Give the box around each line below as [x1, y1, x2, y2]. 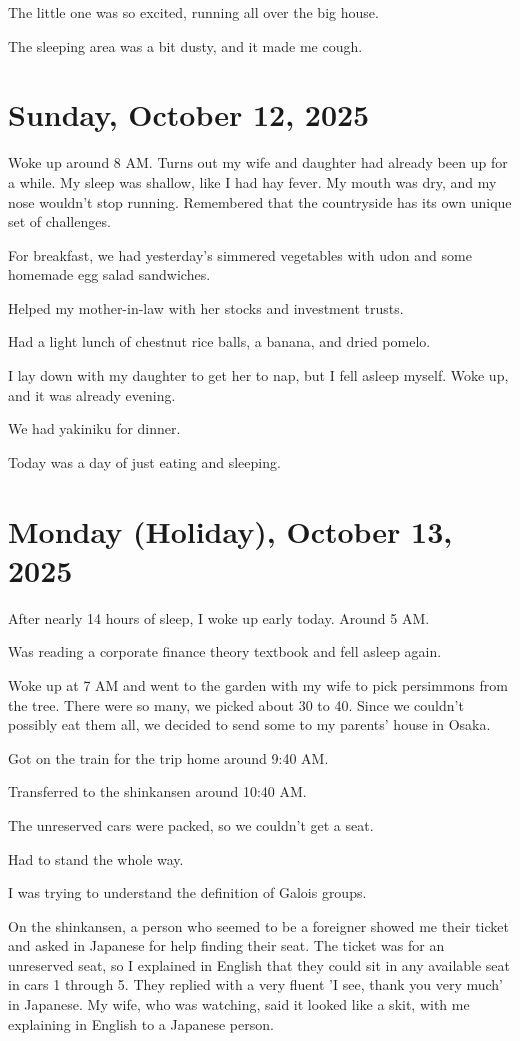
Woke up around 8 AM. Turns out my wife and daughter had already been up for [8, 152, 508, 173]
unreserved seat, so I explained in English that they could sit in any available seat [8, 954, 511, 975]
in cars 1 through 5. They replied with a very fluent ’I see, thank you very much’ [8, 974, 504, 995]
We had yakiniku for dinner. [8, 418, 181, 439]
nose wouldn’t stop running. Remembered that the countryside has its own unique [8, 191, 512, 212]
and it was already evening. [8, 384, 176, 405]
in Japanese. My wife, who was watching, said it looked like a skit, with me [8, 994, 470, 1015]
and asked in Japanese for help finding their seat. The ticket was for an [8, 935, 445, 956]
